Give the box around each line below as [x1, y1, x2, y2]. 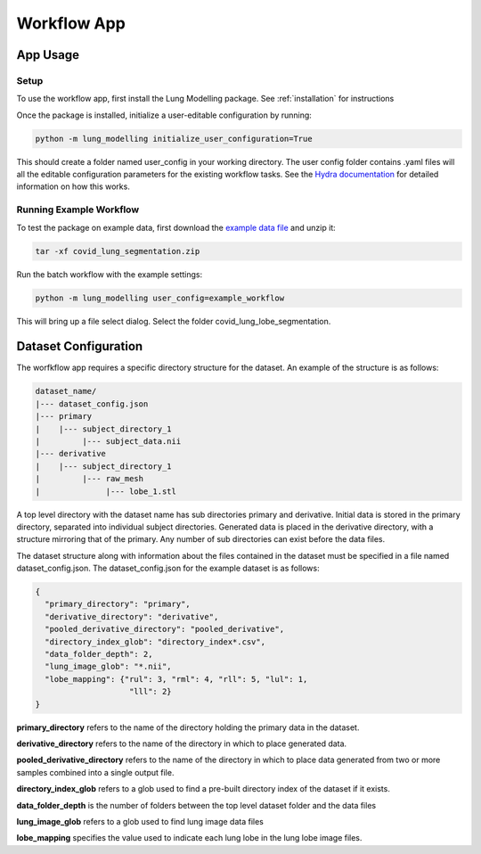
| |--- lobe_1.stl [35, 486, 177, 497]
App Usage [16, 47, 80, 62]
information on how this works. [16, 181, 131, 192]
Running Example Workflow [16, 203, 140, 216]
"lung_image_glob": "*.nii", [45, 661, 173, 672]
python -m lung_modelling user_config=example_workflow [35, 292, 285, 303]
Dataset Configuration [16, 339, 143, 354]
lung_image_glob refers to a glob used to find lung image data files [16, 816, 265, 826]
